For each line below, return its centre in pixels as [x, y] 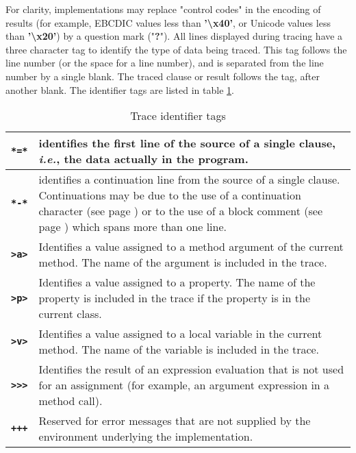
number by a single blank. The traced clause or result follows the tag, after [163, 76]
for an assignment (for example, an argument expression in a [184, 385]
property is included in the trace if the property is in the [174, 298]
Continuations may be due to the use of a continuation [170, 195]
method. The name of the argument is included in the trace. [183, 262]
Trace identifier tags [178, 116]
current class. [70, 314]
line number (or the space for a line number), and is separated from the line [165, 63]
